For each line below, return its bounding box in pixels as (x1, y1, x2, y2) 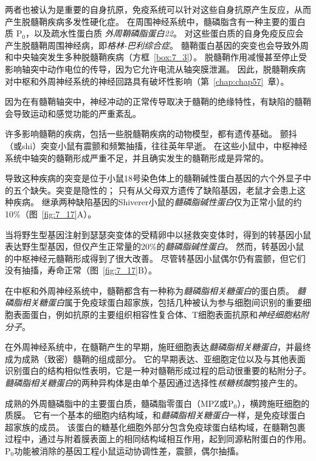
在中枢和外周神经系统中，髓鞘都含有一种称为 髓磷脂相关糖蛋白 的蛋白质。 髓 (5, 284, 306, 297)
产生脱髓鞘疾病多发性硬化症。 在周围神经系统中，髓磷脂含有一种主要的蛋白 (5, 15, 306, 27)
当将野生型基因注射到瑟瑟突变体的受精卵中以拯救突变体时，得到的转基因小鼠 (5, 228, 311, 241)
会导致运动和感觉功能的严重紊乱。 (5, 107, 141, 119)
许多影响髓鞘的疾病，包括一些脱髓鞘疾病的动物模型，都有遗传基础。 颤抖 (5, 127, 297, 140)
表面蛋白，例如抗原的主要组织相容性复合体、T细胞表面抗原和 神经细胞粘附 (13, 308, 309, 321)
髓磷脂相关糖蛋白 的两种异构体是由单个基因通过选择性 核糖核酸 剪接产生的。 (5, 376, 303, 389)
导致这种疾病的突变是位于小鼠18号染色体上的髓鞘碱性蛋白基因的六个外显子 (5, 172, 303, 185)
